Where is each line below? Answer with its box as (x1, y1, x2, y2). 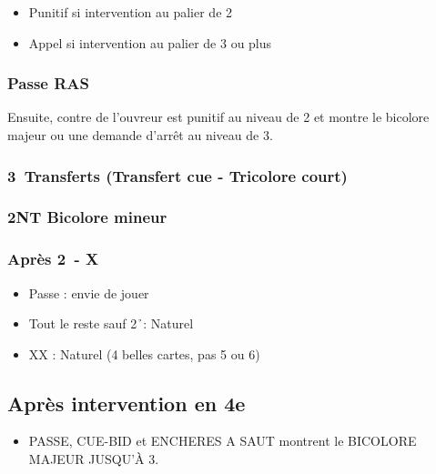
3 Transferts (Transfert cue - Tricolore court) (7, 164, 348, 187)
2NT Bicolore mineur (7, 206, 167, 228)
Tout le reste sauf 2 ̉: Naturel (28, 314, 194, 333)
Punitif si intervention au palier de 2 (28, 3, 233, 21)
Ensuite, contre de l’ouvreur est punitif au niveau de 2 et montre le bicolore (7, 107, 430, 126)
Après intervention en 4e (7, 388, 246, 417)
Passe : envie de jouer (28, 283, 149, 302)
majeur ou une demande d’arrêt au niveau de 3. (7, 126, 273, 144)
